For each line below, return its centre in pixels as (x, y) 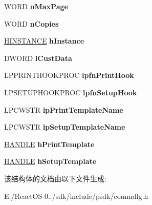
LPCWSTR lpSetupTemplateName (65, 127)
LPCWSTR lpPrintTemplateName (64, 109)
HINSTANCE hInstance (44, 41)
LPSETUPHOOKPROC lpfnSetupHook (71, 92)
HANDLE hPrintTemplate (49, 144)
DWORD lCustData (38, 58)
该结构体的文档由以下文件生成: (55, 178)
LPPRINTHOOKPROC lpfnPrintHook (69, 75)
